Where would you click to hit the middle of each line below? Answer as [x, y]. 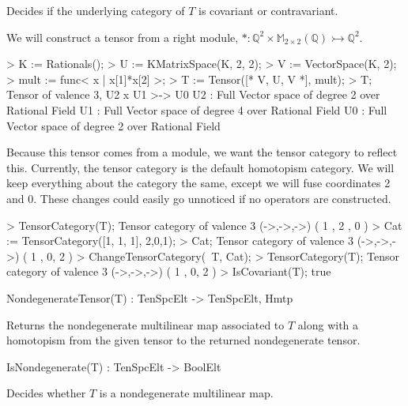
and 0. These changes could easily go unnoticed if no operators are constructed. [199, 198]
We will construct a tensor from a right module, [123, 37]
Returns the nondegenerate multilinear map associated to [145, 324]
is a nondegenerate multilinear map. [186, 393]
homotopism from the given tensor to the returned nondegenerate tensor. [183, 340]
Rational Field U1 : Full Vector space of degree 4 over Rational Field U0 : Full [197, 109]
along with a [328, 324]
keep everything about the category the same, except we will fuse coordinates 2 [198, 183]
